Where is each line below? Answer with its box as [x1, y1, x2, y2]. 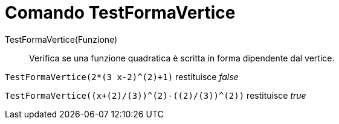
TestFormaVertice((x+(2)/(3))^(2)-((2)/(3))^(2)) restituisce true [5, 90, 306, 101]
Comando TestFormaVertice [5, 2, 236, 23]
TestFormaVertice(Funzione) [5, 34, 118, 45]
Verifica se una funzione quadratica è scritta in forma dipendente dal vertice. [29, 52, 335, 63]
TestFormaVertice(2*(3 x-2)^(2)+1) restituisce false [5, 71, 239, 82]
